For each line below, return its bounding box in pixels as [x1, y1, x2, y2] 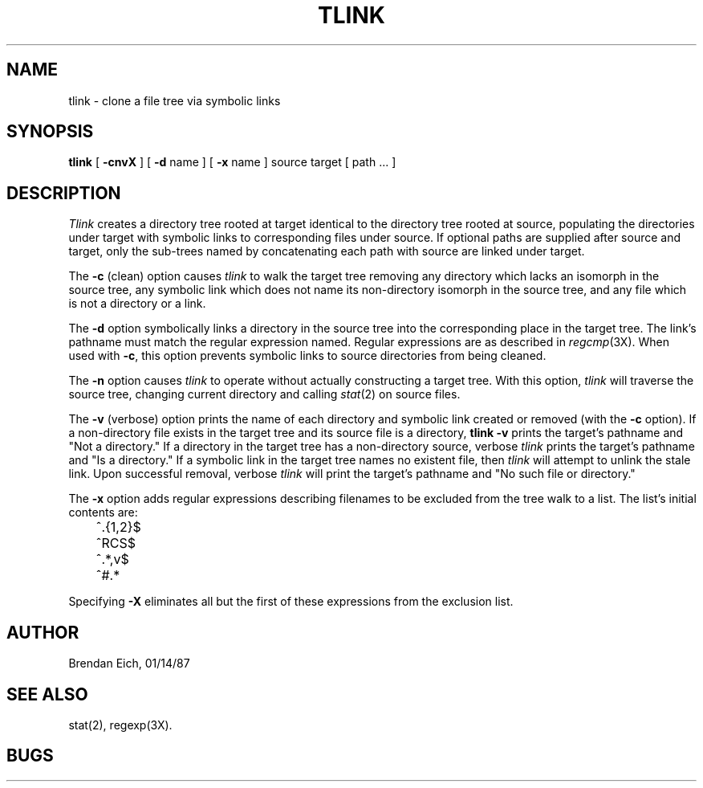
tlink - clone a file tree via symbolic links [68, 93, 281, 108]
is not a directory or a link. [68, 296, 206, 311]
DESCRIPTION [6, 182, 121, 203]
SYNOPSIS [6, 121, 94, 142]
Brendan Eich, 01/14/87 [68, 656, 190, 671]
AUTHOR [6, 622, 79, 643]
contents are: [68, 505, 138, 520]
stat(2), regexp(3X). [68, 717, 173, 732]
